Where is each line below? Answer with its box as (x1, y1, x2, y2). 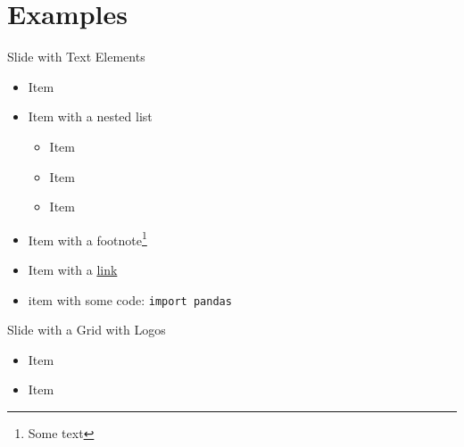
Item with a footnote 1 (28, 228, 147, 249)
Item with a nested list (28, 107, 153, 126)
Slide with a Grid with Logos (7, 320, 166, 339)
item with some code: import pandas (28, 290, 232, 309)
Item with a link (28, 260, 118, 278)
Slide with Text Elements (7, 47, 145, 66)
